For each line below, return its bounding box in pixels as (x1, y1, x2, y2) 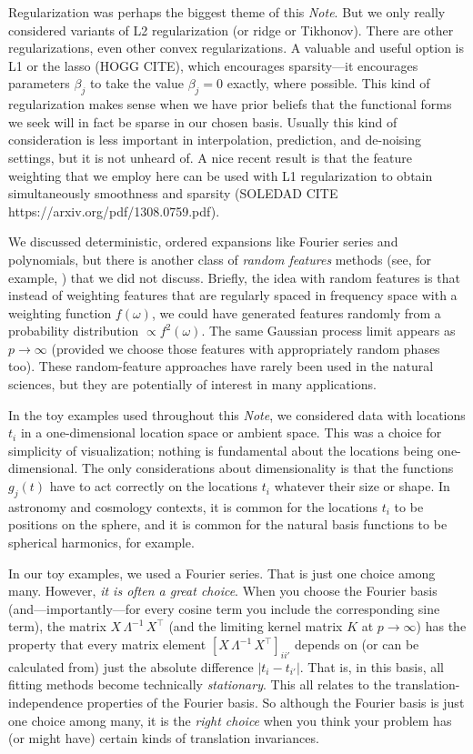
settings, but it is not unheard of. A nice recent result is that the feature (8, 147, 412, 166)
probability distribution (8, 321, 139, 340)
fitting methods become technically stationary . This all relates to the (8, 675, 391, 694)
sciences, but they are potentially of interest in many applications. (8, 375, 377, 394)
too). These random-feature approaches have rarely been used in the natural (8, 357, 434, 376)
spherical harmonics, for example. (8, 533, 195, 552)
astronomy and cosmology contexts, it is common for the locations (8, 497, 378, 516)
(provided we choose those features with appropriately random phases (51, 338, 440, 357)
